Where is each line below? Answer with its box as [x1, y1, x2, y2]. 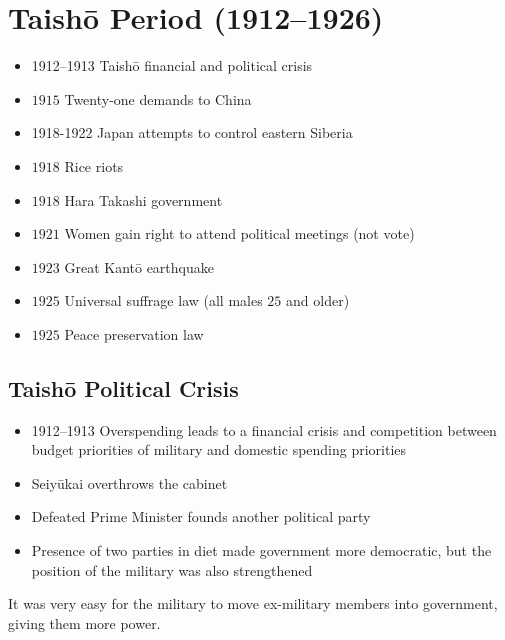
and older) [286, 290, 350, 311]
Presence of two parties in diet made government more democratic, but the [31, 540, 492, 561]
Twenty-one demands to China [64, 88, 252, 109]
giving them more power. [8, 612, 161, 633]
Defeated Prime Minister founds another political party [31, 506, 371, 527]
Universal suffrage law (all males [64, 290, 263, 311]
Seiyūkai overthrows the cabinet [31, 472, 228, 493]
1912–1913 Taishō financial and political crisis [31, 55, 313, 76]
